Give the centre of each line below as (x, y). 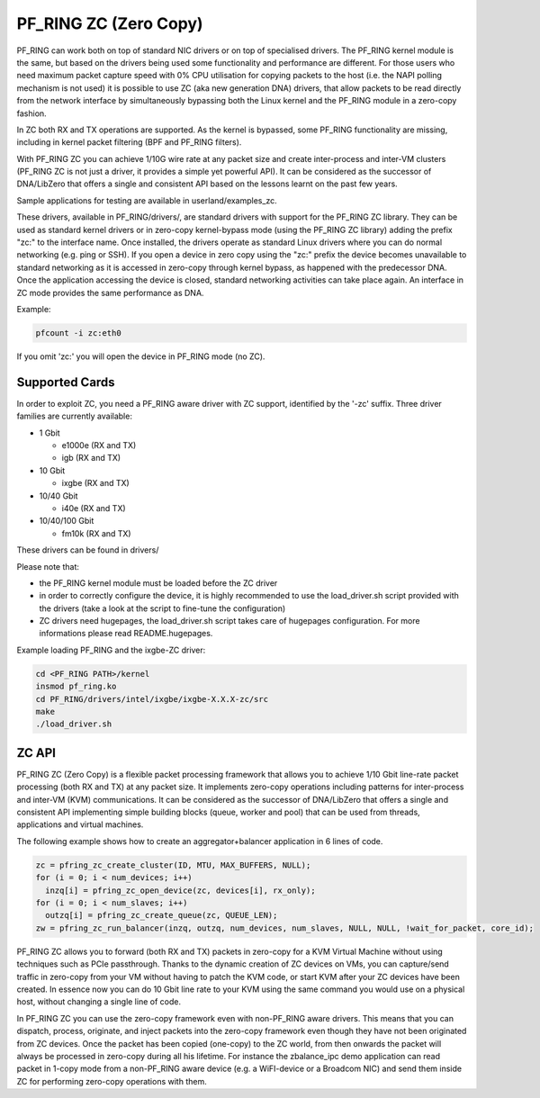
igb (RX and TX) (91, 458)
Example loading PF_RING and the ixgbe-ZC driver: (111, 650)
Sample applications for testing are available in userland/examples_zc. (147, 200)
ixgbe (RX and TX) (95, 483)
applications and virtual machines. (80, 824)
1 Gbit (49, 433)
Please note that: (48, 566)
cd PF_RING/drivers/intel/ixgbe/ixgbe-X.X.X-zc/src (152, 699)
